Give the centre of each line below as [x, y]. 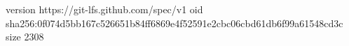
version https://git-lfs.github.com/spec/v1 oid [104, 9]
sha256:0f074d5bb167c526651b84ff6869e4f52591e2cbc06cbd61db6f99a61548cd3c [174, 23]
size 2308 [25, 37]
